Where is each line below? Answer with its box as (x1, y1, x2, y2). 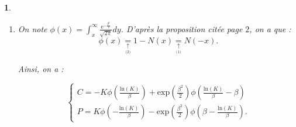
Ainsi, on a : (18, 63, 64, 75)
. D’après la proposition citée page (121, 22, 243, 35)
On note (18, 22, 47, 35)
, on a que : (249, 22, 291, 35)
